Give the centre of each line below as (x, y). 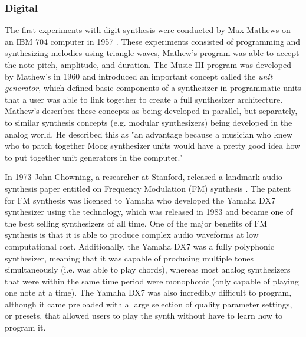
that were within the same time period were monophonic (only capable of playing (152, 281)
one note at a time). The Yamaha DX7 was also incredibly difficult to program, (148, 292)
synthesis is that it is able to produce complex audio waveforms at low (132, 235)
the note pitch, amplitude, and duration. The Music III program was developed (148, 64)
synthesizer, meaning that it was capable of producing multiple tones (129, 258)
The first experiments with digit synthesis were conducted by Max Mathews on (148, 30)
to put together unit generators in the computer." (94, 157)
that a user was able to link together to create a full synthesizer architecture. (144, 99)
